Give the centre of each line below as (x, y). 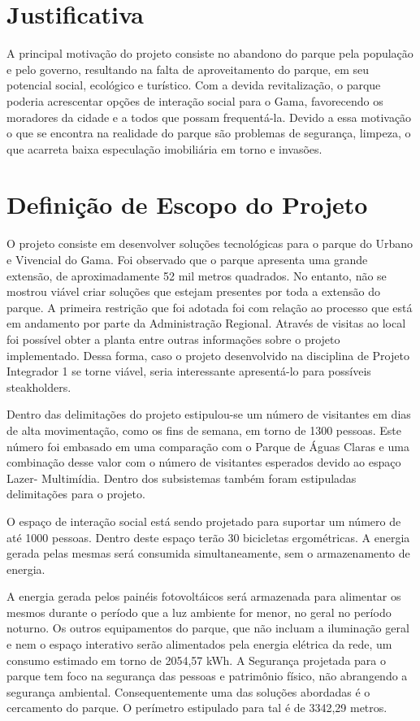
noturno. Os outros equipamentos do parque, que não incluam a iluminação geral (208, 628)
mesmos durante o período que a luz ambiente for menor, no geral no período (199, 612)
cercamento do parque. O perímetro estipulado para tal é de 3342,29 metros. (197, 708)
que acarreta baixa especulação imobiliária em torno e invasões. (165, 148)
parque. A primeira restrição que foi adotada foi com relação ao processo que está (210, 307)
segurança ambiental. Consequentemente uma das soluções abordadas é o (188, 691)
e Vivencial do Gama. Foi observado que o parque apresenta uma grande (187, 259)
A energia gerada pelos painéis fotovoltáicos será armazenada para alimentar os (204, 596)
